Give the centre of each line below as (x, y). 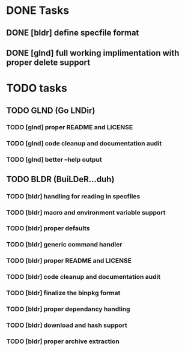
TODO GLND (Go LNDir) (51, 110)
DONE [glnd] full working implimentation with (93, 53)
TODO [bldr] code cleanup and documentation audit (83, 277)
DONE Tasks (38, 11)
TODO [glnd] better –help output (54, 160)
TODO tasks (37, 88)
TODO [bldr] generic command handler (64, 245)
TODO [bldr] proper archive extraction (63, 341)
